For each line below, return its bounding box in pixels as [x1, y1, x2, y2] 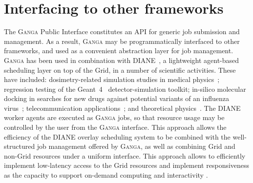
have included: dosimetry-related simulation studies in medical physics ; [4, 74, 220, 84]
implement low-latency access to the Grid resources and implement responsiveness [4, 160, 250, 170]
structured [4, 141, 35, 151]
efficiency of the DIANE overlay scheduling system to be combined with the [4, 131, 231, 142]
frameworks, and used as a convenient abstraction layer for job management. [4, 45, 233, 56]
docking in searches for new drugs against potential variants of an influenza [4, 93, 230, 103]
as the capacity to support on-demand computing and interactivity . [4, 170, 208, 180]
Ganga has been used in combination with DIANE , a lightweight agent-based [4, 55, 239, 65]
